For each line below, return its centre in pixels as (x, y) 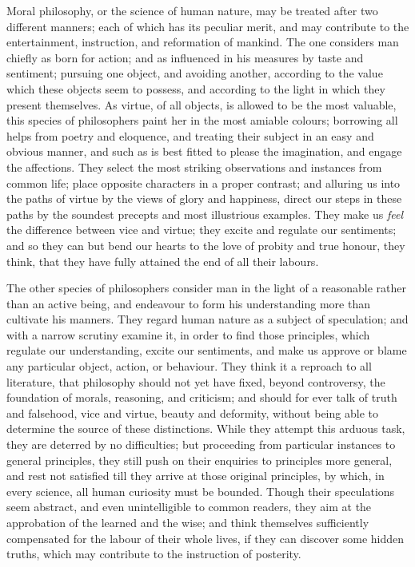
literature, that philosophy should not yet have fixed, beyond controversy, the (196, 381)
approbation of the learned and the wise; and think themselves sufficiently (188, 522)
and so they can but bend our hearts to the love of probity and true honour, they (206, 245)
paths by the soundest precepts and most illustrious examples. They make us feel (205, 214)
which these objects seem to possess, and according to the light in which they (196, 88)
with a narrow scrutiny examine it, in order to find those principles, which (188, 334)
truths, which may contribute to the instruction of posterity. (154, 554)
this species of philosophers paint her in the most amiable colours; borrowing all (202, 120)
